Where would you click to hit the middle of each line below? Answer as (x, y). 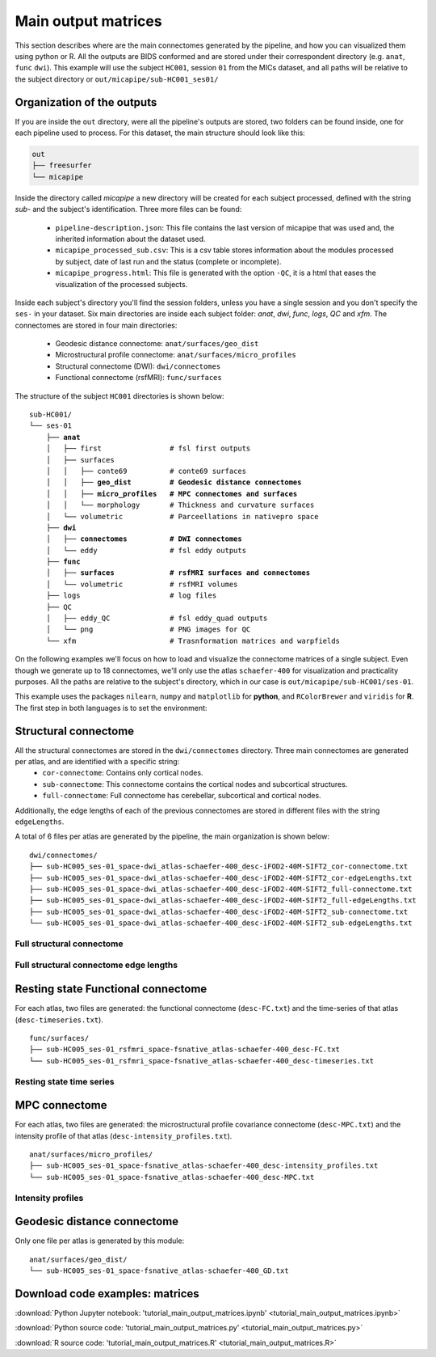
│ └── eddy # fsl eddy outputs (146, 550)
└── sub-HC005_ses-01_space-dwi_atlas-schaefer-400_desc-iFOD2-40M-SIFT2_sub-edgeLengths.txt (221, 923)
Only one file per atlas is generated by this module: (100, 1241)
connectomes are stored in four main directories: (96, 325)
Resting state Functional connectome (111, 989)
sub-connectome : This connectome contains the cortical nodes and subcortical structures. (195, 784)
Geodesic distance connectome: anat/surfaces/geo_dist (157, 344)
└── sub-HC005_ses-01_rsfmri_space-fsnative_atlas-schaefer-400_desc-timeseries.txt (202, 1061)
